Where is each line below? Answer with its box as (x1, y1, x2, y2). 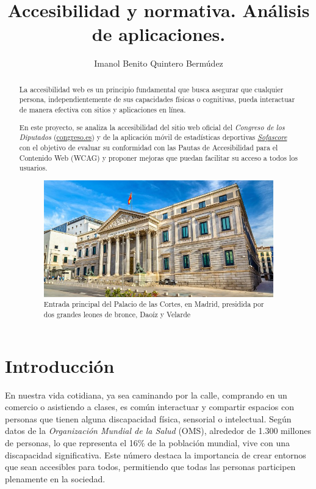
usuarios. (19, 163, 48, 173)
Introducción (5, 353, 115, 378)
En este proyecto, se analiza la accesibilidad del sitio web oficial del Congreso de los (19, 122, 285, 132)
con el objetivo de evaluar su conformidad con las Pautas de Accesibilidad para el (19, 142, 278, 152)
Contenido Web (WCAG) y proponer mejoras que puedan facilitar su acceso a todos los (19, 152, 298, 163)
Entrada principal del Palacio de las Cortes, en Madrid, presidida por (43, 299, 264, 309)
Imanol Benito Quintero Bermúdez (94, 57, 223, 70)
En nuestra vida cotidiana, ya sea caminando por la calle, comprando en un (5, 388, 287, 401)
